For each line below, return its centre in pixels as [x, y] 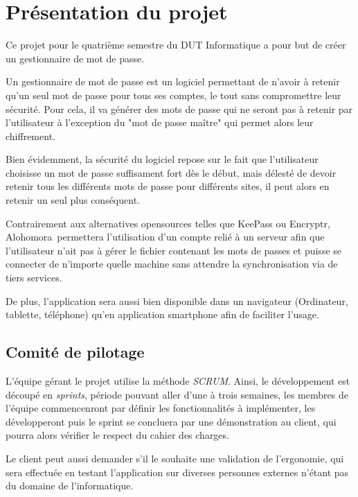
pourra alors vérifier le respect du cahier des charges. [117, 435]
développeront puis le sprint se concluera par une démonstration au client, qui [171, 421]
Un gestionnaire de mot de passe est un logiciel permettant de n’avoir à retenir [173, 81]
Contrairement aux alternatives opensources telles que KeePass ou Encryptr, [168, 223]
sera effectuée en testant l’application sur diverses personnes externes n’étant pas [177, 472]
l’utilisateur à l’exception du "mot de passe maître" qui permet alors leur [160, 122]
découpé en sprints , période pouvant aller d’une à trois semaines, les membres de [177, 394]
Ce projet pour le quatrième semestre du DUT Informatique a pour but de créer [176, 45]
